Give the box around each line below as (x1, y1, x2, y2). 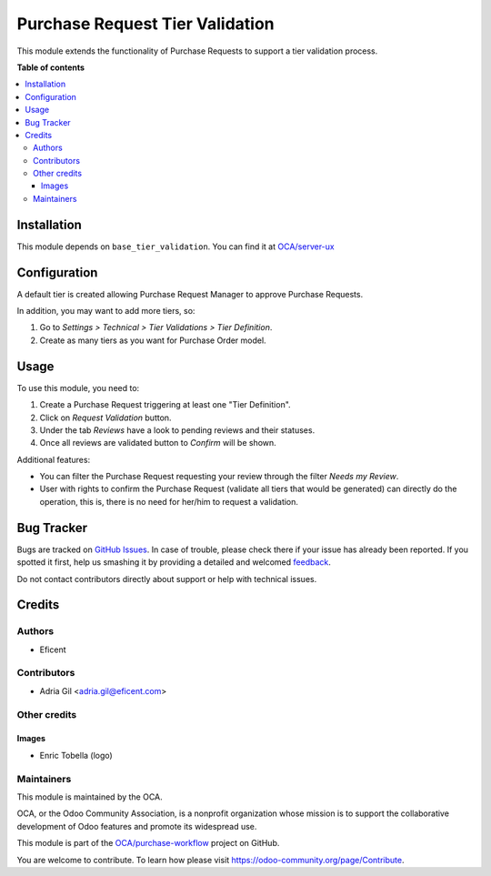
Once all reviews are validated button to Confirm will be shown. (39, 438, 276, 448)
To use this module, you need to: (16, 382, 140, 393)
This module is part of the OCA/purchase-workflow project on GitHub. (16, 838, 280, 849)
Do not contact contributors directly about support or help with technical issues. (16, 573, 317, 584)
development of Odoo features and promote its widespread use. (16, 821, 257, 831)
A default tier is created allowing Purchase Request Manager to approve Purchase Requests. (16, 288, 364, 299)
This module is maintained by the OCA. (16, 791, 163, 802)
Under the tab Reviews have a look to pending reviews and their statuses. (39, 424, 316, 436)
